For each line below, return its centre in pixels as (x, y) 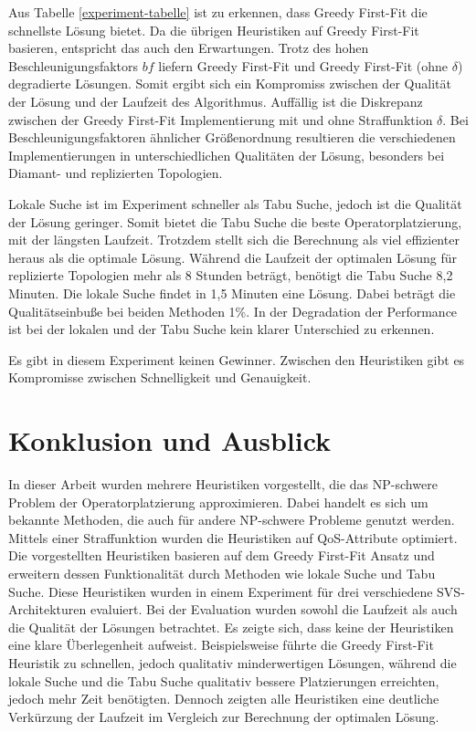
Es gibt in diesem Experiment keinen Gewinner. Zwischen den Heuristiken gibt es (237, 359)
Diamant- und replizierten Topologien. (116, 173)
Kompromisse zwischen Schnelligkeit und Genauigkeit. (160, 377)
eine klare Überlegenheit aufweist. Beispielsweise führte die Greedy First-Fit (221, 645)
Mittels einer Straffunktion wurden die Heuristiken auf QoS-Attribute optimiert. (233, 537)
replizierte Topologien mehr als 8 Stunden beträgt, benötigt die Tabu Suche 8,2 (231, 275)
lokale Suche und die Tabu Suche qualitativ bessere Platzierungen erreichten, (224, 680)
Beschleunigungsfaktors (74, 65)
